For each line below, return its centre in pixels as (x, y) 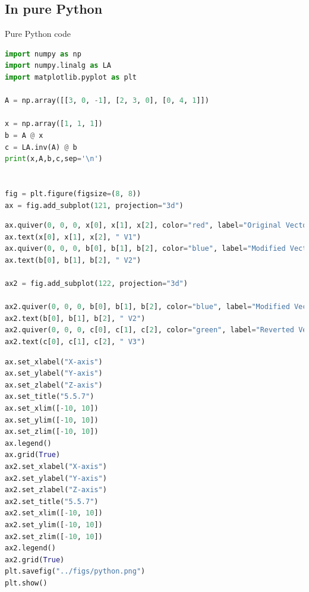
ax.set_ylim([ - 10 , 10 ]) (52, 420)
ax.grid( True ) (33, 455)
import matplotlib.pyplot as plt (71, 77)
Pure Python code (38, 34)
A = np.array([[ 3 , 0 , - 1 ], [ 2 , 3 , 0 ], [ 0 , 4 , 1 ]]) (107, 101)
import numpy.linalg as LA (58, 66)
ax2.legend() (30, 548)
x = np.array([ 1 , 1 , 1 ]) (54, 124)
